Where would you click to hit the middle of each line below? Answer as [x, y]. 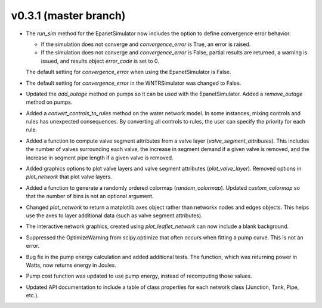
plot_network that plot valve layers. [69, 177]
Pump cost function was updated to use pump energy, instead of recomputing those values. [139, 276]
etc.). [32, 295]
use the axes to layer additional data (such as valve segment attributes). [114, 215]
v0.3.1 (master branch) [68, 16]
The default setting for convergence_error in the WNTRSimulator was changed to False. [134, 83]
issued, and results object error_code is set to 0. [100, 61]
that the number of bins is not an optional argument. [90, 196]
